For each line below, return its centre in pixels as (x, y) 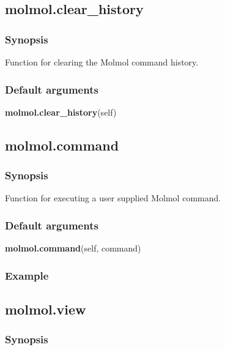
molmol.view (46, 309)
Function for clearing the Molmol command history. (102, 62)
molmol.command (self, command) (73, 248)
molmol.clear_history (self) (61, 112)
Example (27, 275)
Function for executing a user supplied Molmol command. (113, 198)
